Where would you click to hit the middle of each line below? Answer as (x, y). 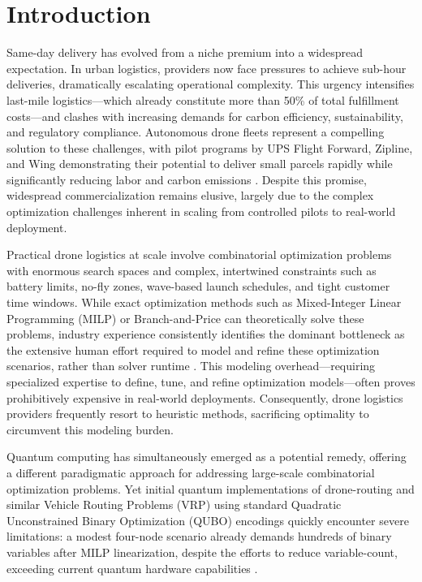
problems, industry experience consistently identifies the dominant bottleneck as (206, 334)
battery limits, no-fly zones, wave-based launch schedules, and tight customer (198, 286)
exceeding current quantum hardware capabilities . (132, 568)
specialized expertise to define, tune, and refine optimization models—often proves (211, 382)
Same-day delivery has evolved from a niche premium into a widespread (185, 52)
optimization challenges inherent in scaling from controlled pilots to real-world (201, 211)
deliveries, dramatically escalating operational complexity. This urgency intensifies (211, 84)
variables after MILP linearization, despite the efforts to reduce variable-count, (202, 552)
